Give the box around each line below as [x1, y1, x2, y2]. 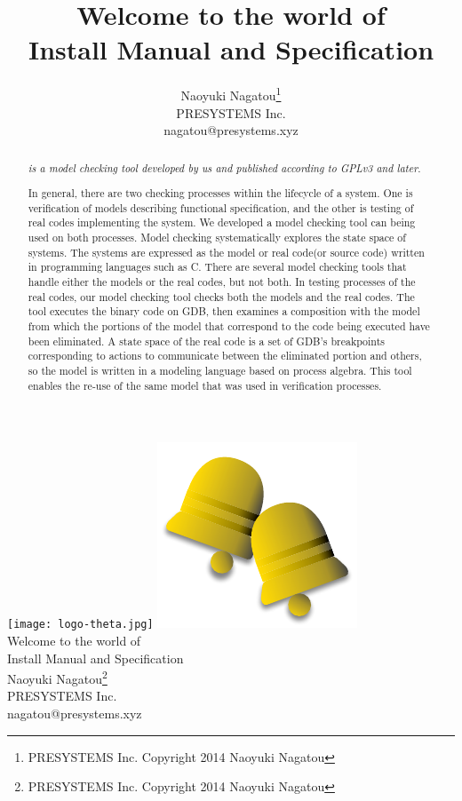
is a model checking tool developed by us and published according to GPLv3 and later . [28, 160, 421, 175]
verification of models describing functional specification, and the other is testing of [28, 200, 414, 215]
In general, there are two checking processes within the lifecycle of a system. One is [28, 186, 413, 201]
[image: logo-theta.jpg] [7, 618, 154, 631]
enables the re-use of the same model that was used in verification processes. [28, 377, 382, 393]
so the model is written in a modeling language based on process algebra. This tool [28, 362, 412, 377]
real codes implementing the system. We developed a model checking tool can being [28, 215, 416, 230]
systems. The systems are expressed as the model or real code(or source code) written [28, 244, 425, 259]
